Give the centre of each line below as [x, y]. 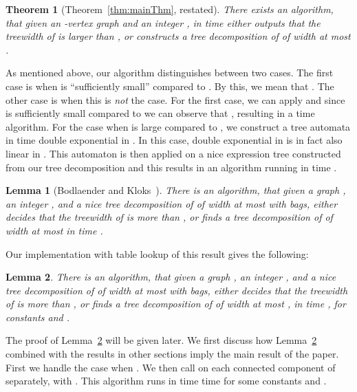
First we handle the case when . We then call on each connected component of [171, 367]
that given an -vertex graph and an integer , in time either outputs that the [163, 22]
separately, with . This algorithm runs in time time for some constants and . [166, 381]
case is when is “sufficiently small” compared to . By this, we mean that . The [170, 86]
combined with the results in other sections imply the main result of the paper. [172, 354]
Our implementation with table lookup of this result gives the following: [157, 253]
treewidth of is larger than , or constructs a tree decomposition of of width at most [178, 36]
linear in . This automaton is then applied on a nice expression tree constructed [173, 153]
